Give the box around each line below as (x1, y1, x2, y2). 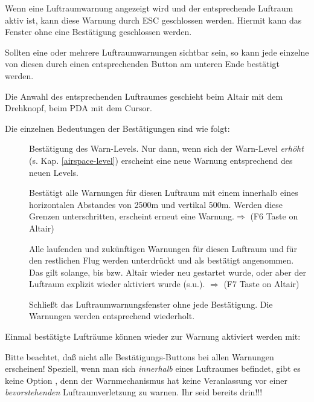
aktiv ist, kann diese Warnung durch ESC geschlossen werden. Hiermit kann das (5, 13, 302, 26)
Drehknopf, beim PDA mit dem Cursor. (5, 102, 152, 114)
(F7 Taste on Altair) (223, 277, 300, 290)
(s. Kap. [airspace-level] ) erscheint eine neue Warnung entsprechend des (29, 154, 293, 166)
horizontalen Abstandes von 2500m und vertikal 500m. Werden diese (29, 198, 283, 210)
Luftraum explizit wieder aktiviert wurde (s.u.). (29, 277, 205, 290)
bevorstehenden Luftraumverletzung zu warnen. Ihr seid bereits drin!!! (5, 386, 263, 398)
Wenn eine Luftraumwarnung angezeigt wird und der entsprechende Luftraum (5, 2, 293, 14)
